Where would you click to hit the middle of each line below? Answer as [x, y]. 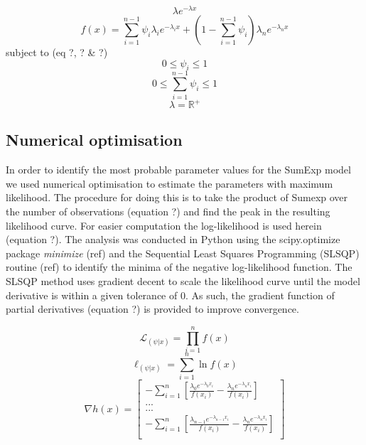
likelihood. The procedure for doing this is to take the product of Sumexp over [177, 197]
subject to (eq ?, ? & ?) [57, 52]
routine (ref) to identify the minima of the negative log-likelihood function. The [179, 267]
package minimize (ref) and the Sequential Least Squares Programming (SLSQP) [183, 253]
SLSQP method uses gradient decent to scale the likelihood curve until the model [183, 281]
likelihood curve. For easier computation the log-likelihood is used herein [164, 225]
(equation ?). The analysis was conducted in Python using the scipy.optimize [173, 239]
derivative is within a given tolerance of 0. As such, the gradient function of [170, 295]
